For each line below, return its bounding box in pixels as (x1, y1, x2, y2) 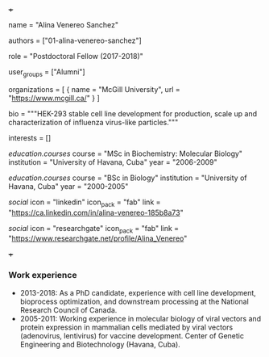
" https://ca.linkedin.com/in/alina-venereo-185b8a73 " (8, 208, 184, 217)
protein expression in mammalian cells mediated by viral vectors (19, 322, 234, 332)
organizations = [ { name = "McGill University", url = (8, 84, 180, 94)
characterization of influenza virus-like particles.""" (8, 117, 179, 127)
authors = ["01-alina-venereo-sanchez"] (8, 36, 143, 45)
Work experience (8, 270, 77, 281)
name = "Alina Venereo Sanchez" (8, 20, 119, 29)
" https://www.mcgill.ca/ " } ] (8, 93, 101, 103)
